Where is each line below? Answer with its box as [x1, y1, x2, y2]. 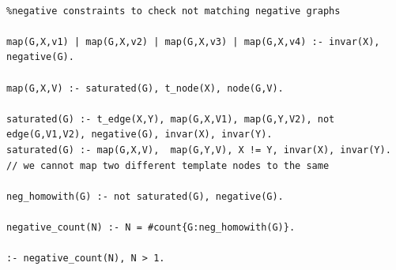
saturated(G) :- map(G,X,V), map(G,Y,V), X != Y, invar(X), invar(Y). [6, 144, 391, 156]
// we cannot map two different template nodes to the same [6, 159, 330, 171]
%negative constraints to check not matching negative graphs [6, 5, 341, 17]
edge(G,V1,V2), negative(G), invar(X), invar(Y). [6, 129, 273, 141]
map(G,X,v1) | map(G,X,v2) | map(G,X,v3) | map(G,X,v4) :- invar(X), [6, 36, 380, 47]
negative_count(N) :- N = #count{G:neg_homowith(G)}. [6, 221, 296, 233]
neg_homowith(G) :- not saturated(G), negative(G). [6, 190, 284, 202]
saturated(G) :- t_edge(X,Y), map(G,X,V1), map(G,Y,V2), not [6, 113, 335, 125]
